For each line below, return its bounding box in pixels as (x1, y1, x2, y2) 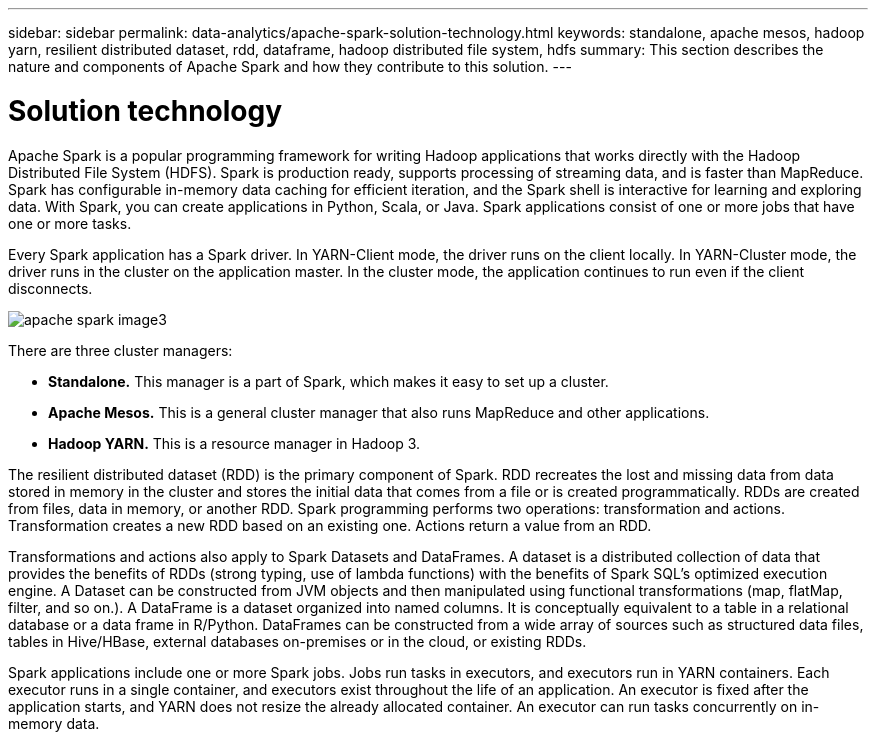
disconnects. (8, 279, 93, 297)
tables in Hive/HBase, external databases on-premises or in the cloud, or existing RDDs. (8, 632, 587, 650)
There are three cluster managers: (8, 341, 233, 359)
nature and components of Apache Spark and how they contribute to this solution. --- (8, 58, 572, 75)
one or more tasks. (8, 214, 132, 232)
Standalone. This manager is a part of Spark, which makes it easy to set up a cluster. (48, 372, 609, 390)
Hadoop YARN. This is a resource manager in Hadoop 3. (48, 434, 421, 452)
